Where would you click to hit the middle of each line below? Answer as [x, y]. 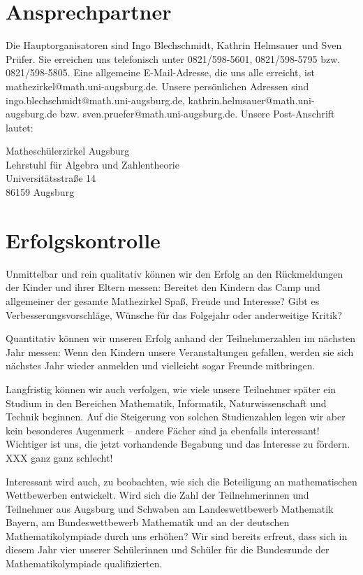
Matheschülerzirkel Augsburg [68, 151]
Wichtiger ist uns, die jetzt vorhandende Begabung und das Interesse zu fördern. [178, 444]
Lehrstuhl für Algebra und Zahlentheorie [92, 164]
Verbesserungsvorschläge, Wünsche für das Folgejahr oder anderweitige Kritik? [174, 314]
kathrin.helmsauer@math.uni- [251, 100]
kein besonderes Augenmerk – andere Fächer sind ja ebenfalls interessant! [163, 430]
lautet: [20, 127]
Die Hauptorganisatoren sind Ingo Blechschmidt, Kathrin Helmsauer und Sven [174, 45]
